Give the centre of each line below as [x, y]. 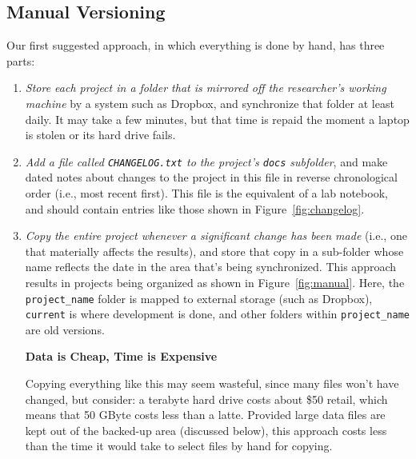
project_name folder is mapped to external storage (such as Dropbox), [199, 298]
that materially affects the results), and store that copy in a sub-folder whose [214, 251]
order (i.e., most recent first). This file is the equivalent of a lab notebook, [206, 193]
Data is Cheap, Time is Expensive [121, 356]
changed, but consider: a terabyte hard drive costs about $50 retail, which [206, 399]
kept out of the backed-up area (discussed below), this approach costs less [206, 430]
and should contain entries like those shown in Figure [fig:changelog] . [195, 208]
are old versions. [65, 329]
